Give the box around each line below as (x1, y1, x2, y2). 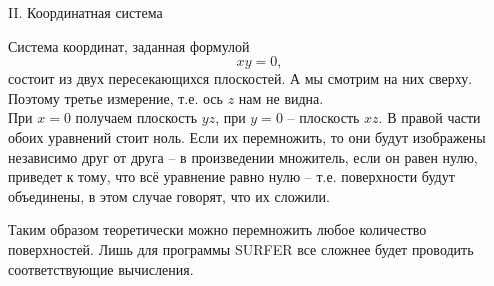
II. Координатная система (8, 2, 163, 22)
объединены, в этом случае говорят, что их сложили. (8, 185, 330, 206)
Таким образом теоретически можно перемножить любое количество (8, 219, 427, 240)
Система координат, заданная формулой (8, 35, 250, 56)
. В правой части (378, 107, 481, 128)
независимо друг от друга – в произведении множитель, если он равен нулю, (8, 146, 478, 167)
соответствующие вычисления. (8, 258, 194, 279)
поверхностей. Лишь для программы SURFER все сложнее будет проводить (8, 238, 474, 259)
